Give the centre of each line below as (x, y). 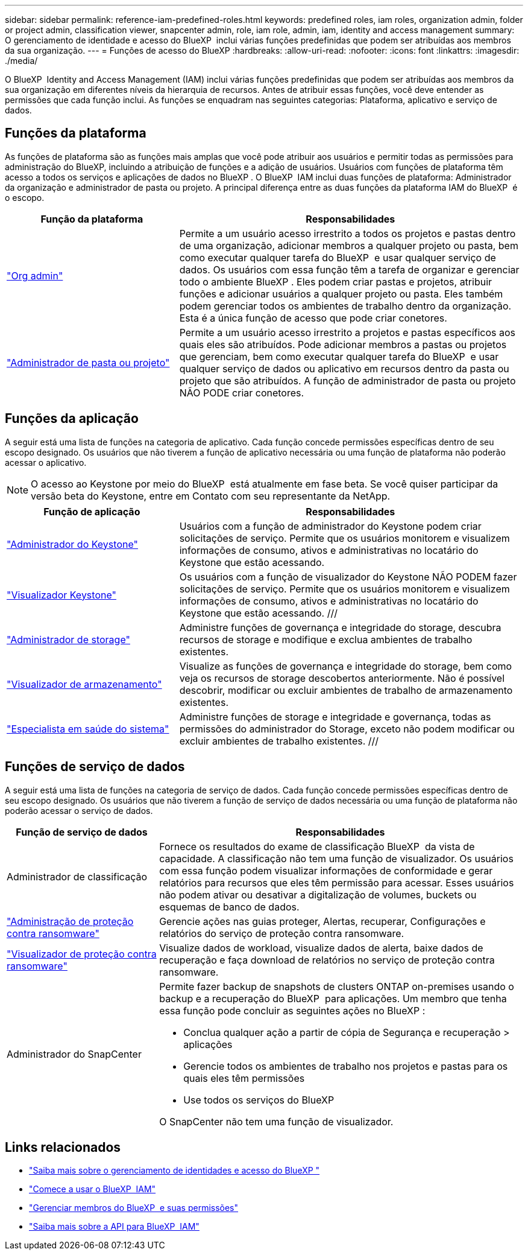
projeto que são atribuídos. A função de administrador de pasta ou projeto (347, 380)
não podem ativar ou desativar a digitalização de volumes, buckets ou (318, 894)
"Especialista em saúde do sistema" (88, 729)
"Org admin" (35, 275)
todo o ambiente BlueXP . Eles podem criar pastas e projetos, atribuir (336, 281)
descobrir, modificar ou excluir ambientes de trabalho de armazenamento (346, 690)
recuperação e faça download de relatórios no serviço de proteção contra (327, 960)
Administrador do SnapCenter (74, 1054)
